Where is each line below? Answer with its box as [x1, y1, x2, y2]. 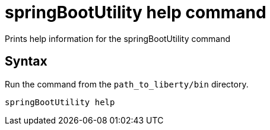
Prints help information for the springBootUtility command [5, 33, 231, 44]
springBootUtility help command [5, 2, 266, 22]
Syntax [5, 54, 47, 69]
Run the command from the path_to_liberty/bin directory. [5, 79, 249, 89]
